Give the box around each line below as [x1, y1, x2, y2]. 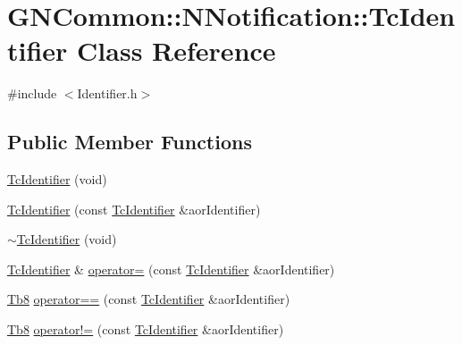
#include [7, 84, 57, 103]
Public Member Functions [7, 128, 252, 156]
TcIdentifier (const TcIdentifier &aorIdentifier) [7, 199, 261, 218]
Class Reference [77, 32, 276, 69]
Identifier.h [77, 84, 138, 103]
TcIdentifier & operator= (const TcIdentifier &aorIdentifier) [7, 259, 335, 278]
